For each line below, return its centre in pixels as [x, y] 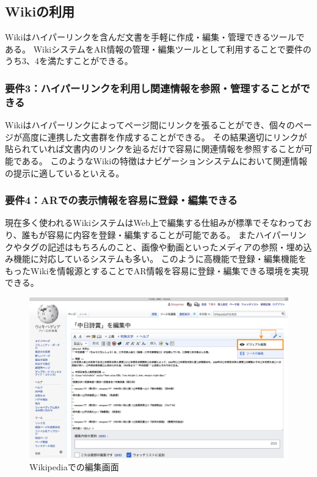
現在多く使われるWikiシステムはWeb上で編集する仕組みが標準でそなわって [154, 223]
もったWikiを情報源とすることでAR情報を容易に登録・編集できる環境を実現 [157, 270]
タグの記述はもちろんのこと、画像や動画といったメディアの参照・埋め [162, 246]
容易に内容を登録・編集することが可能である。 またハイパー [168, 234]
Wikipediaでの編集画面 [74, 466]
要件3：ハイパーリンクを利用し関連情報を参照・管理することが [153, 88]
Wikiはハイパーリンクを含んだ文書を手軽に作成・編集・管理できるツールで [155, 37]
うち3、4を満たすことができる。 [69, 61]
